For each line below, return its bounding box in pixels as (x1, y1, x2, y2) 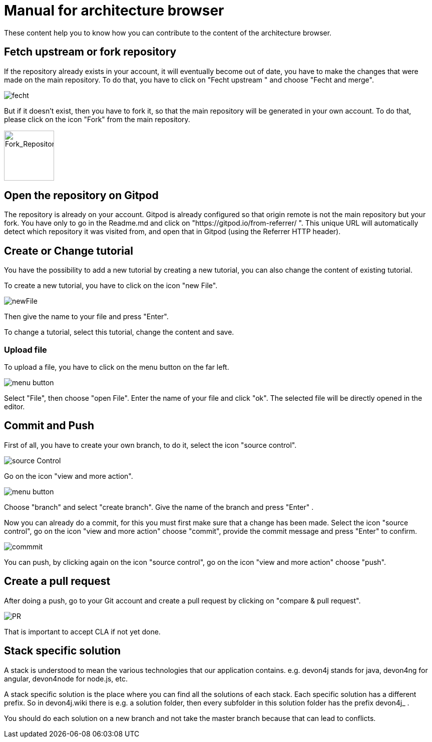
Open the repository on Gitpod (4, 189, 159, 202)
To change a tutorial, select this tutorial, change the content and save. (4, 328, 234, 337)
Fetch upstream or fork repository (4, 46, 177, 59)
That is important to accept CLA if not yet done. (4, 627, 161, 636)
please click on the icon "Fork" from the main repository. (4, 115, 190, 124)
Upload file (4, 344, 47, 355)
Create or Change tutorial (4, 244, 133, 257)
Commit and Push (4, 419, 95, 432)
